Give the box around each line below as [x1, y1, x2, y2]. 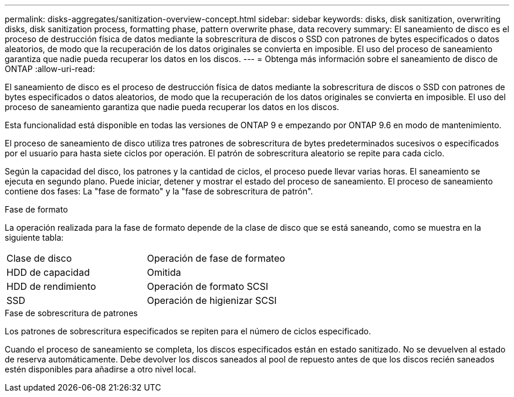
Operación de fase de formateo [147, 252, 285, 264]
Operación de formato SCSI [147, 280, 268, 292]
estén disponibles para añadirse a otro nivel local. [5, 364, 197, 374]
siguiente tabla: [5, 232, 64, 242]
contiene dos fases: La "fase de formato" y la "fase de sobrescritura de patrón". [5, 186, 313, 196]
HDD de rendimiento [6, 280, 96, 292]
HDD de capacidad [6, 266, 90, 278]
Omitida [147, 266, 181, 278]
